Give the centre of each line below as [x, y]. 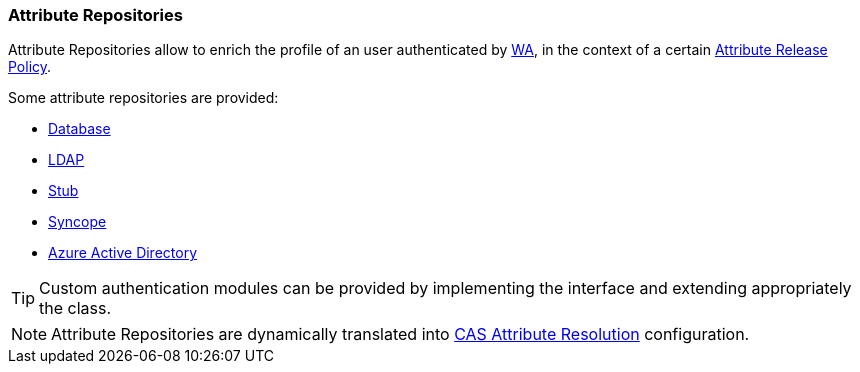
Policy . [30, 67]
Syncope [77, 222]
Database [79, 129]
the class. [75, 308]
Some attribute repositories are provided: [143, 98]
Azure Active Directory [123, 253]
